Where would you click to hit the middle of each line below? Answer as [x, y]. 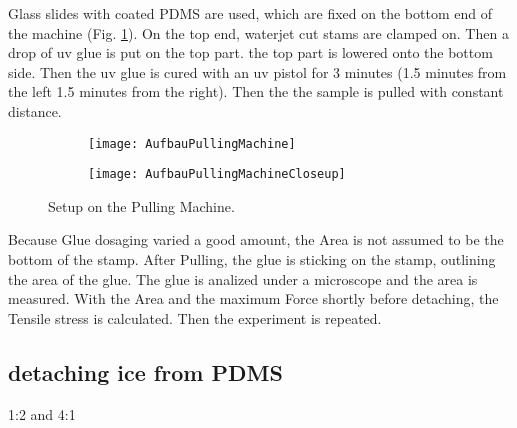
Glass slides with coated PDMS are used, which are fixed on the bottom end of [250, 13]
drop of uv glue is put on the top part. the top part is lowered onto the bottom [250, 52]
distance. [35, 110]
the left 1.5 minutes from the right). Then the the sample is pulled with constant [256, 91]
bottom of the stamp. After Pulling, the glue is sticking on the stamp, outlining [252, 259]
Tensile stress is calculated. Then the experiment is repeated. [195, 317]
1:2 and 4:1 [42, 413]
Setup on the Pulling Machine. [141, 205]
